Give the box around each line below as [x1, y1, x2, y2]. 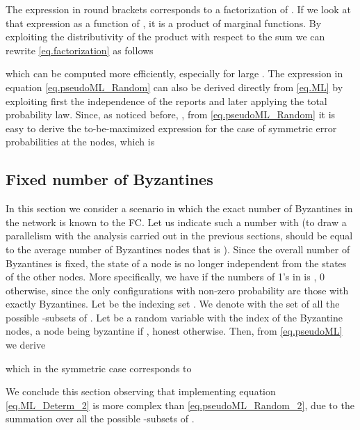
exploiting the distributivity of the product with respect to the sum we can [6, 29, 325, 44]
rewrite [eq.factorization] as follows [6, 42, 154, 57]
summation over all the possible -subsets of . [6, 411, 195, 426]
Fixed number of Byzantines [6, 168, 213, 190]
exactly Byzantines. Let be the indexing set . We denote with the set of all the [6, 296, 340, 311]
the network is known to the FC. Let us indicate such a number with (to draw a [6, 214, 347, 229]
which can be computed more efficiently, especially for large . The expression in [6, 66, 343, 81]
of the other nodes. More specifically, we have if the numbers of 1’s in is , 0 [6, 269, 325, 284]
